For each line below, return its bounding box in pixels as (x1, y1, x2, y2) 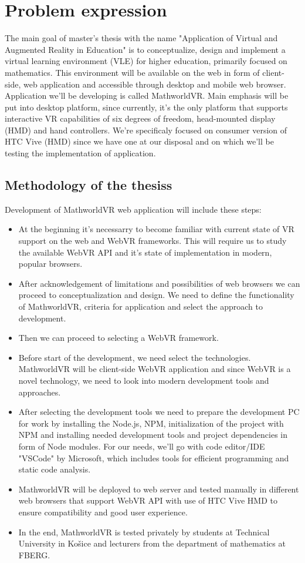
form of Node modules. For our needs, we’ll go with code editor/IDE (18, 440, 265, 452)
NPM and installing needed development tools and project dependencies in (18, 428, 288, 441)
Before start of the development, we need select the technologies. (18, 351, 251, 363)
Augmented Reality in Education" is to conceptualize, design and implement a (5, 43, 286, 55)
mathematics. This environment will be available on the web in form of (5, 66, 260, 78)
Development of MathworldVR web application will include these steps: (5, 203, 262, 215)
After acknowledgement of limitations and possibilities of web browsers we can (18, 277, 300, 289)
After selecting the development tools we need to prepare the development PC (18, 406, 300, 418)
